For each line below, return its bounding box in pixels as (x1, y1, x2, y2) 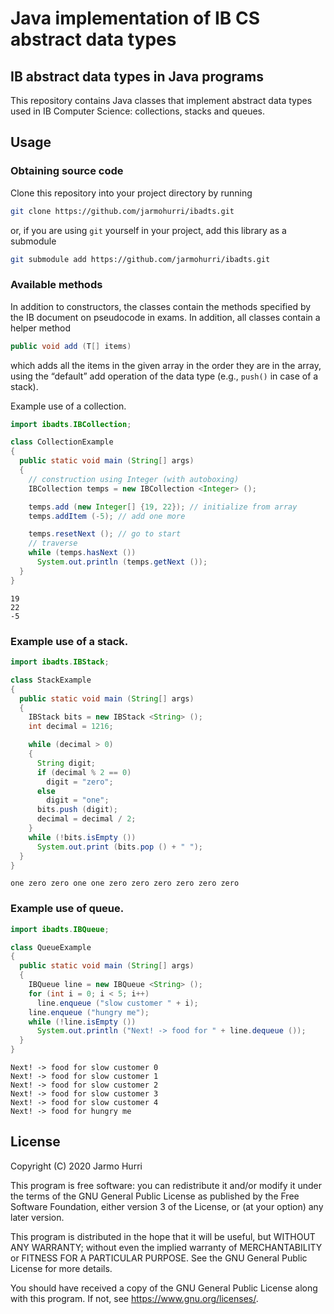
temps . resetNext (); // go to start (28, 529, 182, 539)
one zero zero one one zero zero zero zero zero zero (10, 878, 240, 889)
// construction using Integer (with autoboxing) (28, 474, 240, 484)
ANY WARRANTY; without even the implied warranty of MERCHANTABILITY (10, 1241, 323, 1253)
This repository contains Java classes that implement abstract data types (10, 95, 313, 106)
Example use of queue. (10, 902, 125, 916)
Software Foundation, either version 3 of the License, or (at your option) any (10, 1200, 324, 1212)
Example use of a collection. (10, 400, 127, 412)
